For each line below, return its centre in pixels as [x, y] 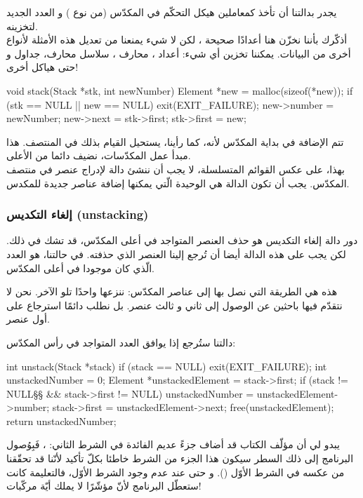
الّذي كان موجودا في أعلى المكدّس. [80, 268]
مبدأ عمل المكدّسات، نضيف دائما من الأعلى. [99, 155]
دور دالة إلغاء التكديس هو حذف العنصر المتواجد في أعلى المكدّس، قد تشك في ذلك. [182, 240]
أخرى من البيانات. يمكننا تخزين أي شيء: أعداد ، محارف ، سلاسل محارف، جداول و [179, 53]
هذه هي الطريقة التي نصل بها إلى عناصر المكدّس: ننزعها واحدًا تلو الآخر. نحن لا [172, 291]
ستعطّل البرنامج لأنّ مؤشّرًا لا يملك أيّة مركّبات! [104, 486]
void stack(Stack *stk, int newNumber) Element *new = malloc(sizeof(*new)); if [180, 90]
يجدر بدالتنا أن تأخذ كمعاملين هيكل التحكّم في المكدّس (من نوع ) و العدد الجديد [172, 12]
